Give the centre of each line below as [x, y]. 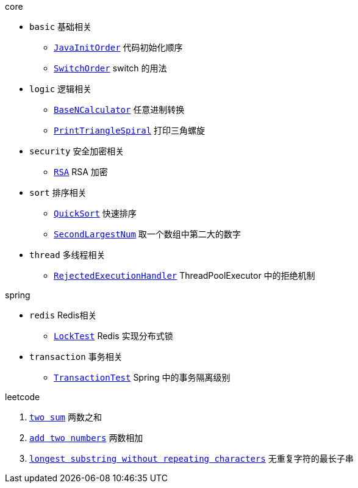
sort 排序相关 [58, 192]
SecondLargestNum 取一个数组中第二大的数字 [147, 234]
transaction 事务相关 [76, 357]
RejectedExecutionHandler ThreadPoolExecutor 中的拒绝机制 [184, 275]
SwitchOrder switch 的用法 [110, 68]
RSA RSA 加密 [81, 172]
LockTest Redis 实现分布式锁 [113, 336]
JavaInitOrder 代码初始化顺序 [118, 47]
